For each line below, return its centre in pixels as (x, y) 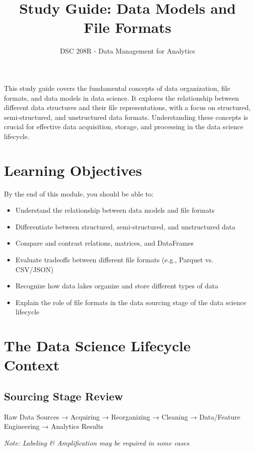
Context (32, 365)
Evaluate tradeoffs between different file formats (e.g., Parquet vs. (114, 259)
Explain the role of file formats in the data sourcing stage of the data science (131, 302)
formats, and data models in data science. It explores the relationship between (122, 98)
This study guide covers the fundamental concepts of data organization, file (117, 88)
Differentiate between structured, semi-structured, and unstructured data (125, 226)
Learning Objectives (73, 170)
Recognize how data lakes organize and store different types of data (117, 286)
